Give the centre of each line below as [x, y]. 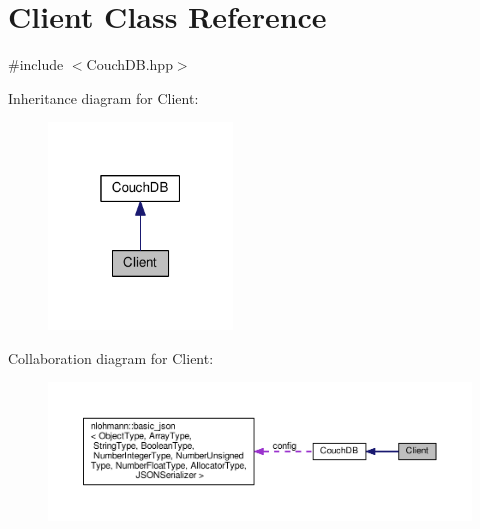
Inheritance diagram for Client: [103, 97]
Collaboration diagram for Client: [111, 357]
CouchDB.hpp [129, 64]
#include [36, 64]
